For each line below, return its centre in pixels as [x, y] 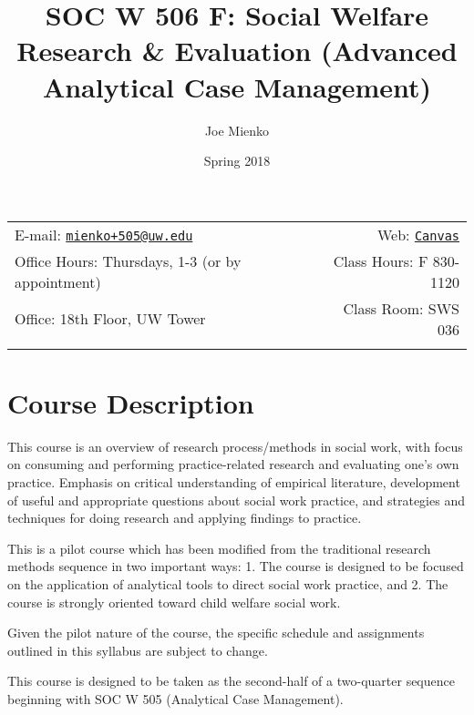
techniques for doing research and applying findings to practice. [185, 518]
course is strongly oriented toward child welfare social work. [174, 602]
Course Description [131, 402]
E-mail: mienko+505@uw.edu [104, 234]
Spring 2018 [237, 161]
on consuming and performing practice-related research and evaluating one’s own [233, 464]
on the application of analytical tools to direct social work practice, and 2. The [228, 583]
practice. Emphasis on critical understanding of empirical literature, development [234, 482]
